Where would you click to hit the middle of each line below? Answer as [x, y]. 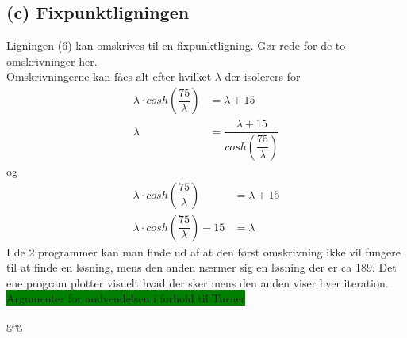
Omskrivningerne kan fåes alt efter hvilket [109, 76]
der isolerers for [263, 76]
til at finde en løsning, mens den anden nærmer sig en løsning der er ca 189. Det [202, 267]
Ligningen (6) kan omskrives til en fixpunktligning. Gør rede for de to [176, 46]
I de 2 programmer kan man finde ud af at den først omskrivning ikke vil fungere [204, 251]
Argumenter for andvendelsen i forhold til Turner [126, 298]
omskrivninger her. [52, 61]
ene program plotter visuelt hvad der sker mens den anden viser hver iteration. [198, 282]
